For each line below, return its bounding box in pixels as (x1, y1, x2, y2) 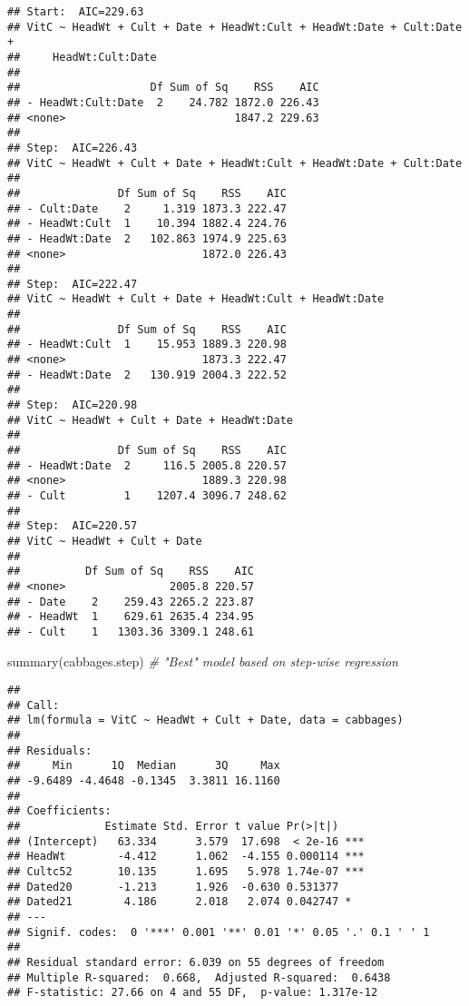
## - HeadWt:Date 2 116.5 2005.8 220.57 (7, 459, 287, 472)
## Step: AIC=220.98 (7, 399, 138, 412)
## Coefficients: (7, 804, 112, 818)
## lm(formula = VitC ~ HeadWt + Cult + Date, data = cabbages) (7, 714, 404, 727)
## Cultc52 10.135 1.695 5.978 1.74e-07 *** (7, 865, 365, 879)
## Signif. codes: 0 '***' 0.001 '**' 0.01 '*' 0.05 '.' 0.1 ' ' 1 (7, 925, 430, 939)
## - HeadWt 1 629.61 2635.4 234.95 (7, 610, 255, 624)
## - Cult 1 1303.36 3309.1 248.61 (7, 625, 255, 638)
